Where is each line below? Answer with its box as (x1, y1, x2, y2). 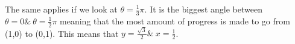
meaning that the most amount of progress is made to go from (60, 14, 290, 27)
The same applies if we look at (5, 3, 118, 15)
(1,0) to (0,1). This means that (5, 27, 119, 39)
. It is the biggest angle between (144, 3, 262, 15)
